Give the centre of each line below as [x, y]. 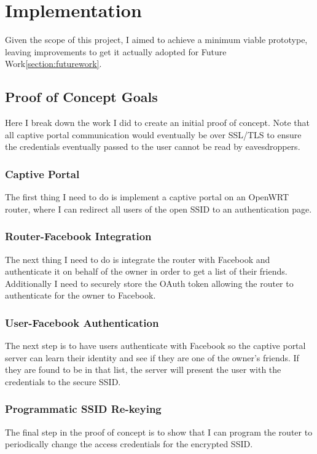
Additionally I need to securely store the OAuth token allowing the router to [149, 283]
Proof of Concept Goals [81, 97]
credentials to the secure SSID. [63, 381]
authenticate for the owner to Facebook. [80, 295]
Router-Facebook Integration [78, 236]
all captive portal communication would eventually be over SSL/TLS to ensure [153, 134]
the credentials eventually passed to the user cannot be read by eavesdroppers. [153, 147]
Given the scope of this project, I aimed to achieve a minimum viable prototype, [156, 40]
